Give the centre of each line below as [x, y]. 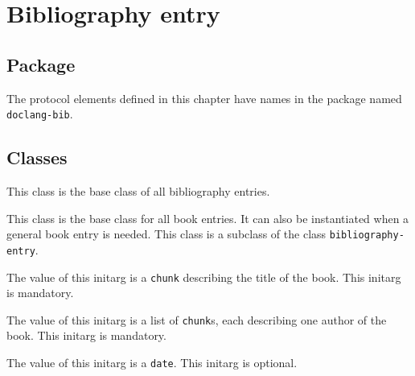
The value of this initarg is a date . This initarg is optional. [152, 363]
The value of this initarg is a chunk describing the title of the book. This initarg [204, 277]
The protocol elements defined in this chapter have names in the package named [204, 98]
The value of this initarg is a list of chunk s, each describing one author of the [197, 319]
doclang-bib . [40, 114]
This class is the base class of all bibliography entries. [138, 191]
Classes [37, 157]
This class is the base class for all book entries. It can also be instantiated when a [208, 218]
